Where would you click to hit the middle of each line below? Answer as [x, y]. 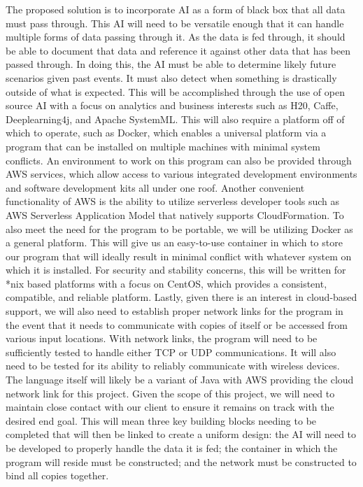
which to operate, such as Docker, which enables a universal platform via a [166, 133]
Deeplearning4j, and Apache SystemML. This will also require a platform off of [175, 119]
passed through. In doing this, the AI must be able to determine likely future [171, 64]
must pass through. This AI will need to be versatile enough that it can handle [175, 23]
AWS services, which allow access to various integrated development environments [181, 174]
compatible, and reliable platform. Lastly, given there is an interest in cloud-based [181, 297]
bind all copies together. [57, 475]
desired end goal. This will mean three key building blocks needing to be [161, 420]
